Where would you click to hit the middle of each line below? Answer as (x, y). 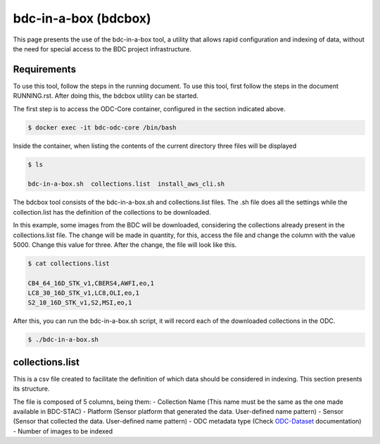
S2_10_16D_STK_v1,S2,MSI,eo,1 (80, 303)
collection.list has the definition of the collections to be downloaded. (112, 212)
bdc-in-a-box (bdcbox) (82, 18)
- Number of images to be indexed (63, 431)
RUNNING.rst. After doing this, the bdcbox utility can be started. (106, 96)
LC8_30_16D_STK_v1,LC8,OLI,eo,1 (84, 293)
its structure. (31, 389)
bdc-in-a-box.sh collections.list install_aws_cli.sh (126, 184)
